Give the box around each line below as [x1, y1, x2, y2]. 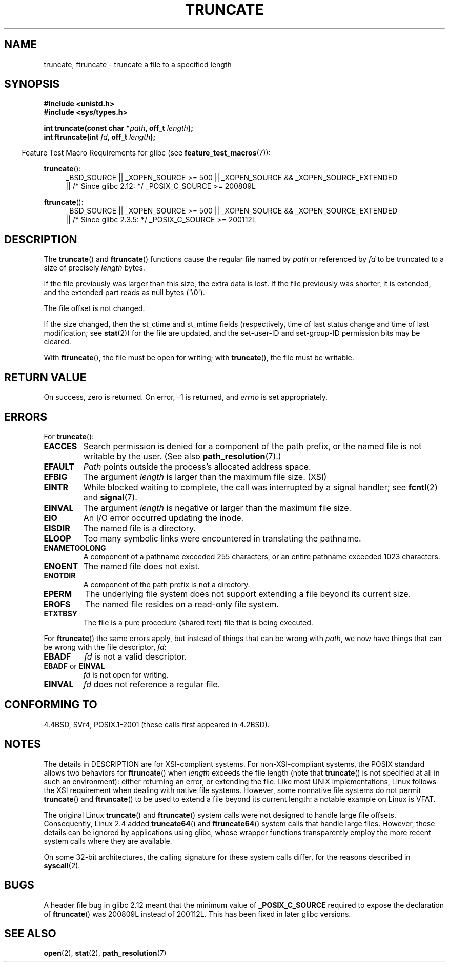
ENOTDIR [44, 571, 76, 580]
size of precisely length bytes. [44, 263, 145, 273]
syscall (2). [44, 861, 80, 870]
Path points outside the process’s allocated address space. [83, 461, 311, 472]
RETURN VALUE [4, 371, 87, 384]
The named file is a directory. [83, 523, 196, 533]
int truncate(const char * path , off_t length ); [44, 124, 193, 133]
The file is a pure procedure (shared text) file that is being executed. [83, 617, 313, 627]
